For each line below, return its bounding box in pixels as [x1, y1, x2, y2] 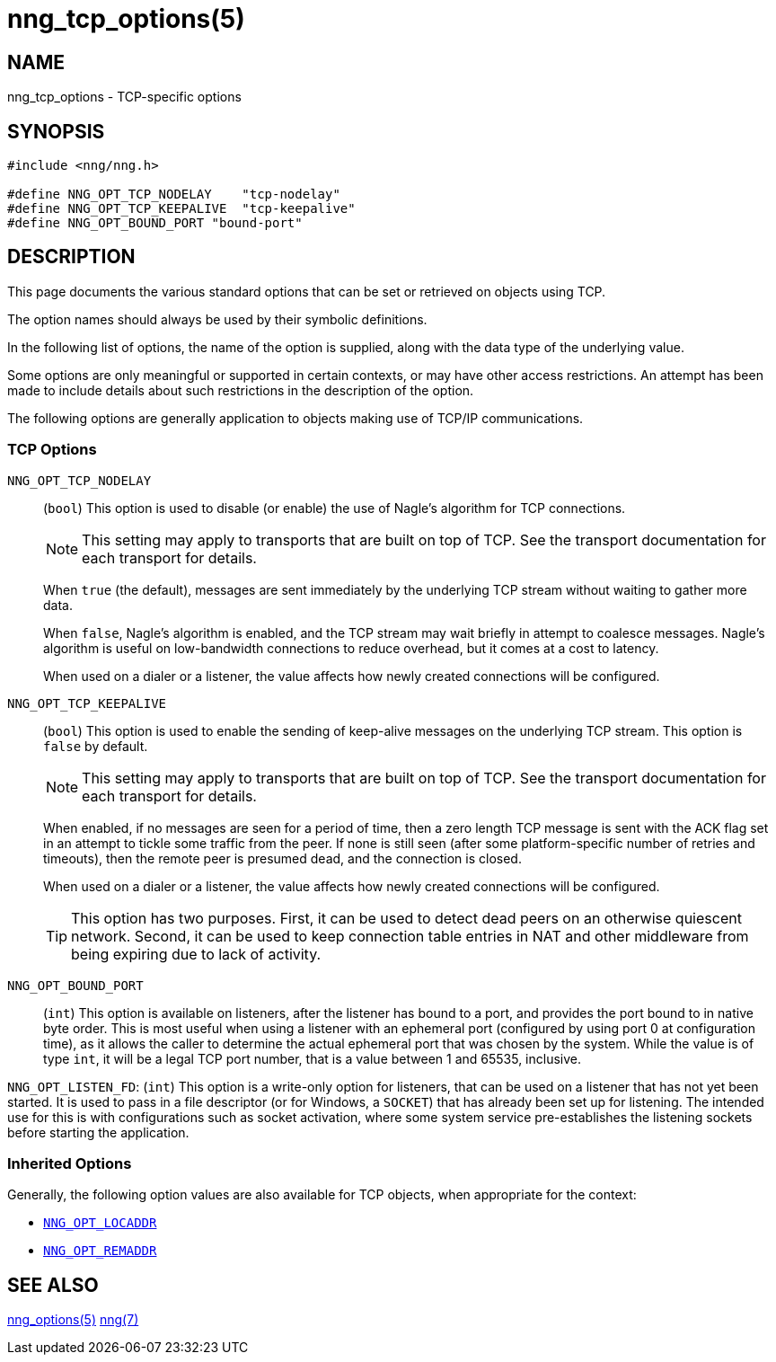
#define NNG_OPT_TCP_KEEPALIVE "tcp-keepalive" [7, 201, 356, 217]
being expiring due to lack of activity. [71, 944, 322, 963]
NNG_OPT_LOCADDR [43, 1216, 157, 1231]
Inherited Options [7, 1154, 132, 1172]
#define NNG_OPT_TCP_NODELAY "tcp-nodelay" [7, 187, 340, 202]
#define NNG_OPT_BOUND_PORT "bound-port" [7, 216, 303, 231]
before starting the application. [7, 1124, 190, 1140]
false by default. [43, 738, 148, 754]
